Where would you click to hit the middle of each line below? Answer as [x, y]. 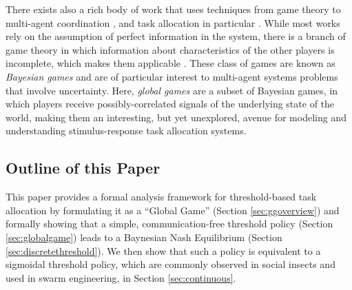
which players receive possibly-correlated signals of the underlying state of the [170, 104]
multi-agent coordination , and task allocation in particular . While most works [173, 22]
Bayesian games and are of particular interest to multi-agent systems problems [172, 76]
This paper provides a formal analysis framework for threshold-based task [161, 197]
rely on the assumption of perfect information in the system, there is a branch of [176, 36]
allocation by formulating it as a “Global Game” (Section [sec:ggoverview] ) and [173, 210]
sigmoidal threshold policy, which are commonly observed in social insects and [170, 264]
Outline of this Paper [83, 168]
